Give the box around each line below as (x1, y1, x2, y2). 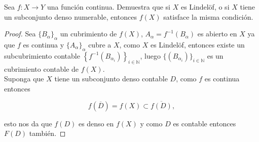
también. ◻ (29, 128, 66, 138)
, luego (140, 50, 161, 61)
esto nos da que (4, 118, 52, 128)
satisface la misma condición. (163, 11, 253, 22)
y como (140, 118, 163, 128)
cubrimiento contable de (4, 63, 79, 74)
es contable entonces (173, 118, 236, 128)
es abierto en (197, 28, 237, 39)
